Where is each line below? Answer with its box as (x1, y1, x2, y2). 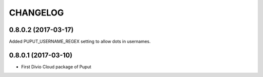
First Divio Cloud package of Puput (21, 63, 92, 70)
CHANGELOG (9, 7, 64, 18)
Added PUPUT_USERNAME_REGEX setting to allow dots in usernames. (9, 39, 151, 45)
